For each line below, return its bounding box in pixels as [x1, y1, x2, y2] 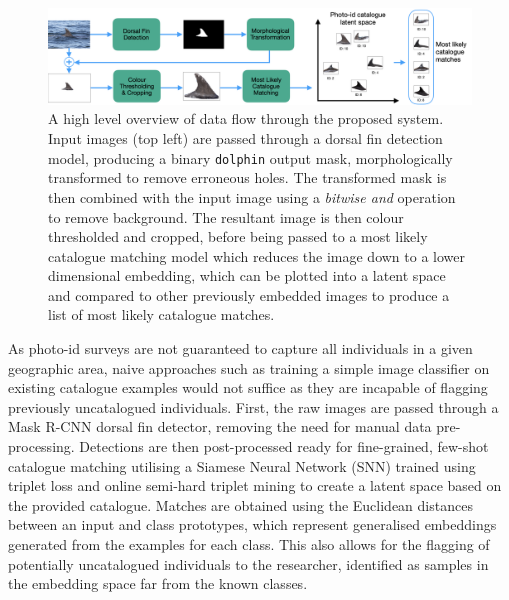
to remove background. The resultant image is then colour [48, 206, 404, 227]
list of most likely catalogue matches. [48, 304, 275, 325]
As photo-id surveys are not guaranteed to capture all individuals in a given [8, 338, 473, 359]
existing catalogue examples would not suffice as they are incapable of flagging [8, 377, 488, 398]
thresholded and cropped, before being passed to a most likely [48, 226, 428, 247]
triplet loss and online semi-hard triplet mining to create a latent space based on [8, 475, 502, 496]
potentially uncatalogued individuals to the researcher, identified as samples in [8, 553, 489, 574]
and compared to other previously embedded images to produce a [48, 284, 450, 305]
